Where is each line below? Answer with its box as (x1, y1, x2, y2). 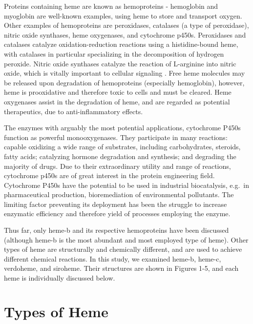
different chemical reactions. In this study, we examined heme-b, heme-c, (4, 253, 221, 263)
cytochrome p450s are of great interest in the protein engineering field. (4, 170, 215, 181)
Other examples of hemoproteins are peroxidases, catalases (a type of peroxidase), (4, 20, 249, 30)
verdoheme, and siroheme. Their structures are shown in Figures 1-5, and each (4, 263, 239, 273)
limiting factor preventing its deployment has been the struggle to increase (4, 199, 227, 209)
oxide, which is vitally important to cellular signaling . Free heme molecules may (4, 68, 245, 78)
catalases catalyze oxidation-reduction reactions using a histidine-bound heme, (4, 39, 238, 49)
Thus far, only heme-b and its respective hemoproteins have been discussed (4, 225, 229, 235)
